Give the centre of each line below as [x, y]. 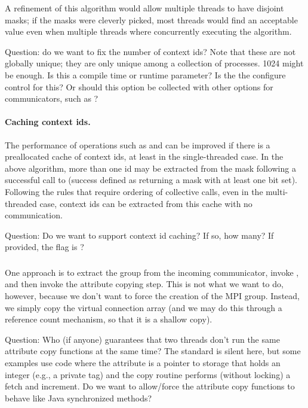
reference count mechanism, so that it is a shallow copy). [109, 319]
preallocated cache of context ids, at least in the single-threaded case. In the [144, 156]
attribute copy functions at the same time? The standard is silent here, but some [153, 351]
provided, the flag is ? [44, 247]
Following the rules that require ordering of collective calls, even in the [134, 191]
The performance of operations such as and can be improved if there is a [138, 144]
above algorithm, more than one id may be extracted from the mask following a [150, 168]
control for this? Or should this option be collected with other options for [139, 86]
